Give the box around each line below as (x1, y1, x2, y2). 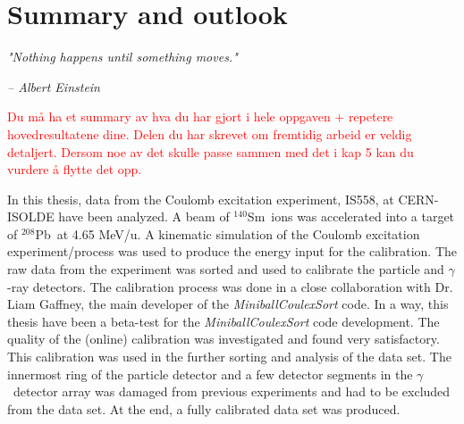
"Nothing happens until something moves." (7, 47, 238, 66)
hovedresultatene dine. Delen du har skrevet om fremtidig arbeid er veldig (7, 124, 412, 143)
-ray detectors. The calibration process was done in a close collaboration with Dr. (7, 277, 453, 295)
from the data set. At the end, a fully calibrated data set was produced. (7, 399, 401, 418)
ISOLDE (7, 207, 55, 226)
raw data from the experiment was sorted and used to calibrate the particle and (7, 260, 444, 279)
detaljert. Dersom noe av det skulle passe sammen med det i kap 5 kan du (7, 142, 414, 161)
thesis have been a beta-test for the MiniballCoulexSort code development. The (7, 312, 440, 330)
